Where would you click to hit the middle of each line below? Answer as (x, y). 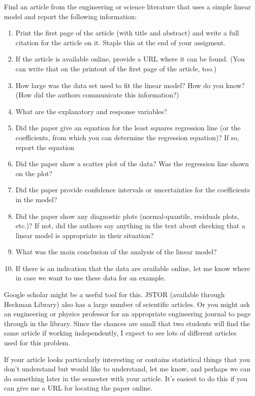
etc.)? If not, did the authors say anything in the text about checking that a (130, 226)
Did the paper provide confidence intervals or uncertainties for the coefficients (133, 190)
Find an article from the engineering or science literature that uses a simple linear (127, 6)
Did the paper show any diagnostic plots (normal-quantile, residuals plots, (127, 216)
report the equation (45, 147)
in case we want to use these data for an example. (91, 278)
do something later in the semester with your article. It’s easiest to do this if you (126, 378)
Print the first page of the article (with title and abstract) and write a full (127, 33)
